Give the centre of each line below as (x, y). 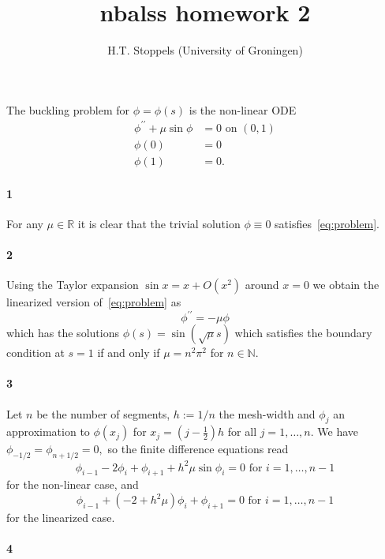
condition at (36, 353)
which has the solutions (63, 333)
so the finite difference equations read (198, 449)
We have (338, 431)
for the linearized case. (61, 517)
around (262, 285)
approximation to (48, 431)
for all (242, 431)
